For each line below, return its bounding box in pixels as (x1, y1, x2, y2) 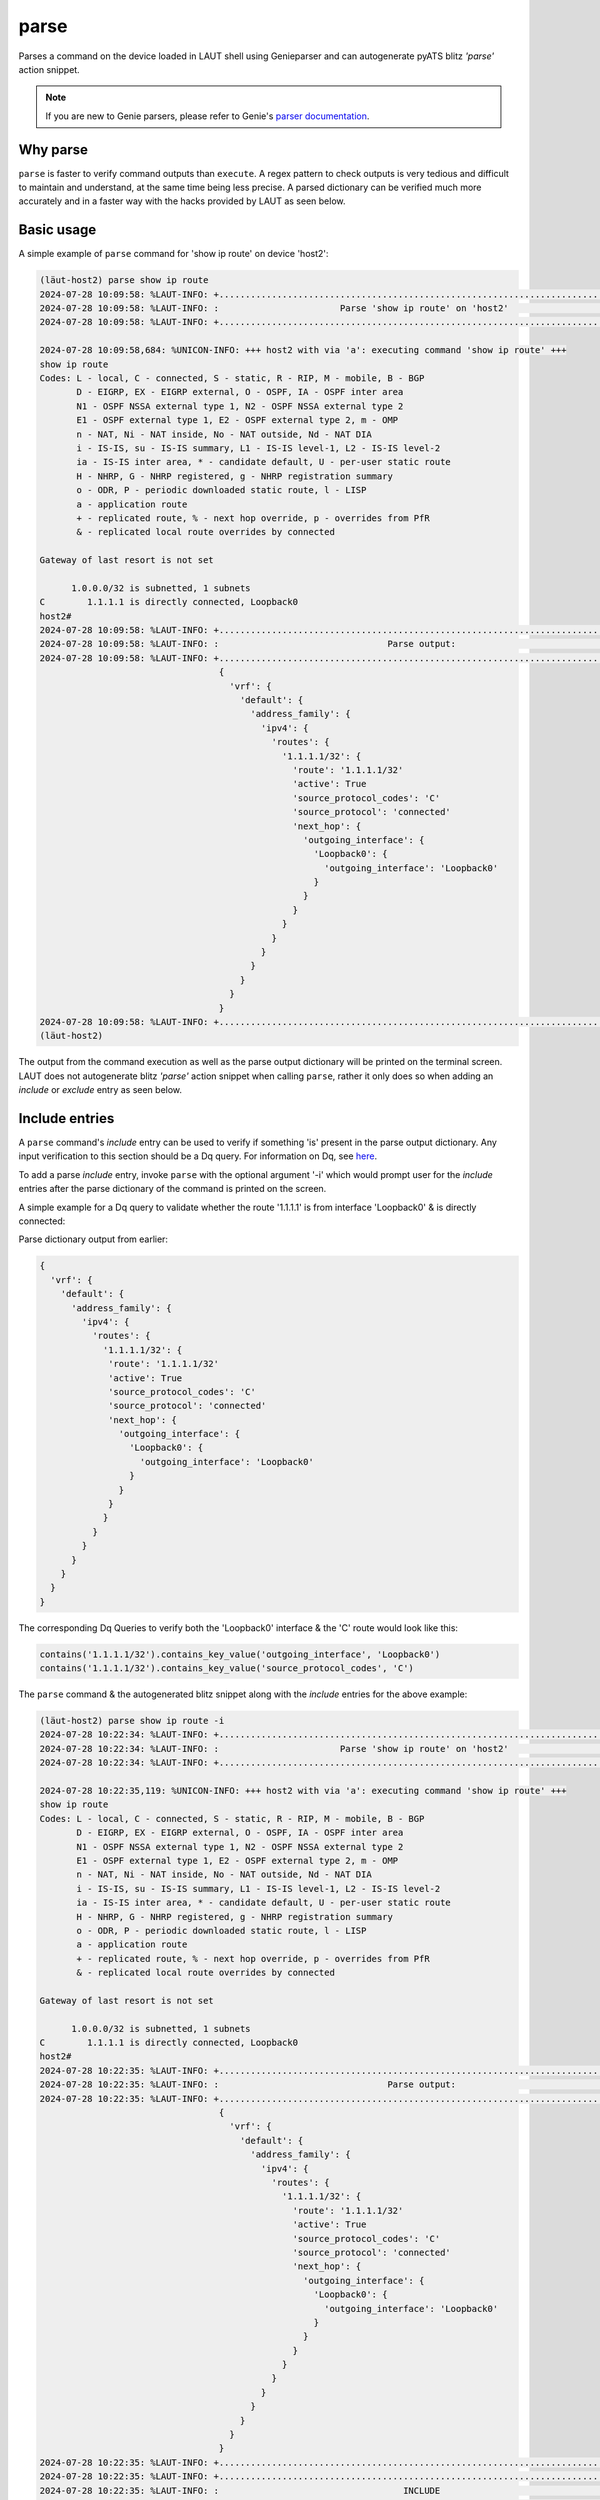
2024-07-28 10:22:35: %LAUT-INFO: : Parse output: (39, 2079, 457, 2090)
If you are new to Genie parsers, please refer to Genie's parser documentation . (45, 110, 370, 122)
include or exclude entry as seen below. (18, 1084, 183, 1096)
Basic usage (18, 221, 97, 239)
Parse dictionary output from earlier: (18, 1233, 169, 1245)
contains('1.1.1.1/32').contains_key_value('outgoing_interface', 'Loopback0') (39, 1648, 441, 1660)
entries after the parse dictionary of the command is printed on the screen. (18, 1183, 327, 1195)
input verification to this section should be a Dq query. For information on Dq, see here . (18, 1150, 378, 1162)
